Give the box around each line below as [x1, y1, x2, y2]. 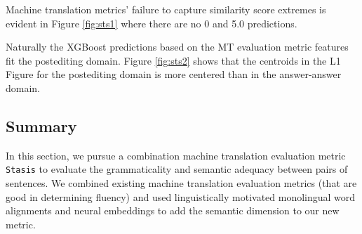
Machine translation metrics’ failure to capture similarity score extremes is [6, 2, 326, 16]
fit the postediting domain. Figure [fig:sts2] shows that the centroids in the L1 [6, 53, 341, 67]
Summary [6, 115, 77, 136]
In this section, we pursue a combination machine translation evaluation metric [6, 148, 346, 162]
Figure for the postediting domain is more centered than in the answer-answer [6, 67, 342, 82]
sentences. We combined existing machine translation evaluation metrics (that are [6, 176, 357, 190]
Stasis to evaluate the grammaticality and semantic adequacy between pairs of [6, 162, 348, 176]
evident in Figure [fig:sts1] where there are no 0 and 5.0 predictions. [6, 15, 297, 30]
